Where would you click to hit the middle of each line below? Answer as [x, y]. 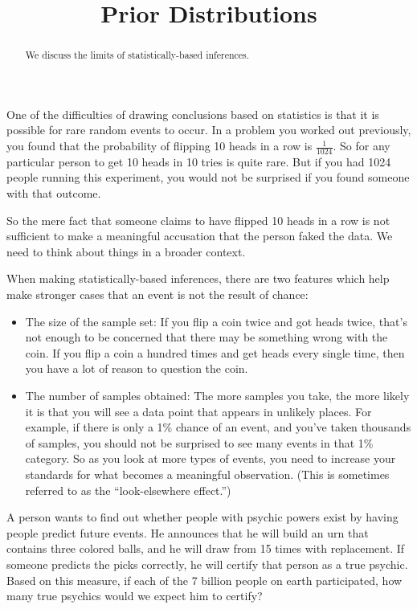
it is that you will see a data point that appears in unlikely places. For [198, 411]
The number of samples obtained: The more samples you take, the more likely [217, 395]
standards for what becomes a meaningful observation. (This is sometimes [207, 474]
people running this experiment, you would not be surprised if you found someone [208, 177]
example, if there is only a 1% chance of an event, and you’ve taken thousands [218, 427]
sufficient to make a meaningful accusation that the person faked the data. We [200, 236]
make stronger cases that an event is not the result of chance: [157, 294]
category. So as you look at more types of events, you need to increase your [211, 458]
